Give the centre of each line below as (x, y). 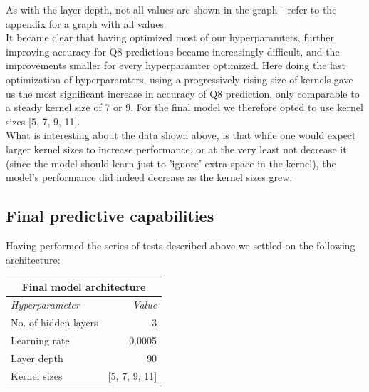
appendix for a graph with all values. (86, 23)
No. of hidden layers (54, 323)
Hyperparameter (45, 305)
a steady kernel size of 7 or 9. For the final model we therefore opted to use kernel (184, 107)
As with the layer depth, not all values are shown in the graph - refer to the (171, 9)
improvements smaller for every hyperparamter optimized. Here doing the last (176, 65)
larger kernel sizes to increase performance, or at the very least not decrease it (176, 149)
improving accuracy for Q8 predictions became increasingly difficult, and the (173, 51)
